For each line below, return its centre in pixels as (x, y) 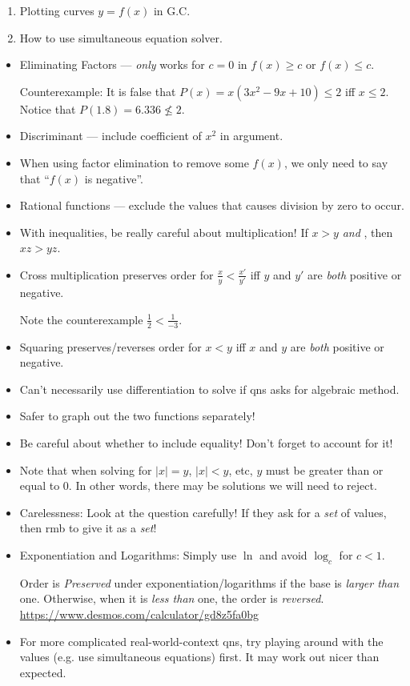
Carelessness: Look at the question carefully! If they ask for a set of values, (203, 512)
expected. (43, 672)
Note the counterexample (81, 319)
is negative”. (114, 178)
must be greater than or (324, 469)
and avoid (283, 555)
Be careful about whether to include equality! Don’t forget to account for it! (206, 443)
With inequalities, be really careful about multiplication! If (164, 232)
